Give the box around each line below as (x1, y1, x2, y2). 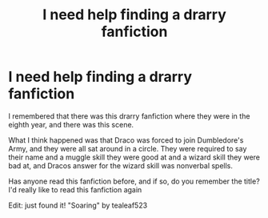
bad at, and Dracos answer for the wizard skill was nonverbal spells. (8, 160, 234, 170)
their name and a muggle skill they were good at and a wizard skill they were (8, 152, 260, 162)
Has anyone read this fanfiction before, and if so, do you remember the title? (8, 176, 260, 186)
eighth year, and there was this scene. (8, 119, 134, 129)
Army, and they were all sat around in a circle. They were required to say (8, 143, 247, 153)
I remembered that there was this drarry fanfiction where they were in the (8, 111, 250, 121)
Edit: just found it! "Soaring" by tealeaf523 (8, 200, 148, 210)
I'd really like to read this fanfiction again (8, 184, 142, 194)
